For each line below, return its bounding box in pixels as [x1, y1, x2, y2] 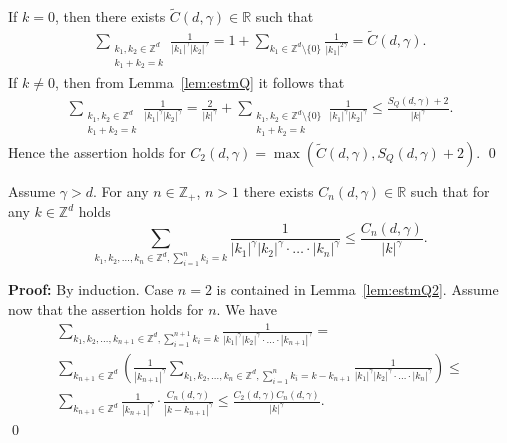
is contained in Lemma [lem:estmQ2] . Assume [216, 279, 499, 300]
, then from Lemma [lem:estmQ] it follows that [54, 72, 345, 93]
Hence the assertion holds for [8, 141, 186, 162]
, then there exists [54, 6, 166, 27]
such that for [410, 180, 490, 201]
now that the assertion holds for [8, 298, 204, 319]
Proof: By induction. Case [8, 279, 174, 300]
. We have [216, 298, 277, 319]
